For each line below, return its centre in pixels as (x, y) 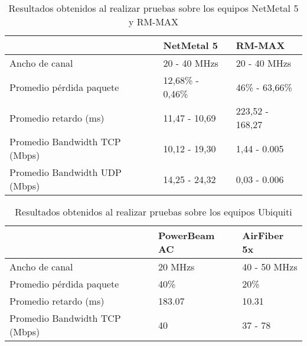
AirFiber (263, 235)
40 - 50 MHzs (270, 267)
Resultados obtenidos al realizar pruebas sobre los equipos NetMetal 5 (153, 8)
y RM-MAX (153, 22)
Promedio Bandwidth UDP (66, 172)
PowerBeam (186, 235)
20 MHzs (176, 267)
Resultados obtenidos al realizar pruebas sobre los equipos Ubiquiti (153, 212)
